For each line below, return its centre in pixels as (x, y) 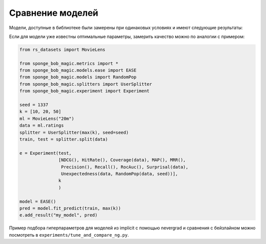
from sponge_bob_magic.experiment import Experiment (84, 91)
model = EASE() (38, 201)
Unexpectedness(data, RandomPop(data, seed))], (119, 174)
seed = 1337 (34, 105)
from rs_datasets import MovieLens (62, 50)
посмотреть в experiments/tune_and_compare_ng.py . (69, 235)
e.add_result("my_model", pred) (59, 215)
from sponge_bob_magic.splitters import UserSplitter (86, 84)
